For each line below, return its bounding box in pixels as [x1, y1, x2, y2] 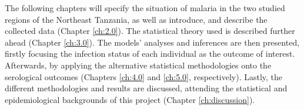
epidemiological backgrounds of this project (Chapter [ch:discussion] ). [5, 93, 255, 105]
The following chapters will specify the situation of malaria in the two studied [5, 2, 285, 13]
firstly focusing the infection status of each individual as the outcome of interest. [5, 47, 295, 60]
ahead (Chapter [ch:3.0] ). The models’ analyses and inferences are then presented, [5, 36, 300, 48]
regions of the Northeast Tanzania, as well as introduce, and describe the [5, 13, 268, 25]
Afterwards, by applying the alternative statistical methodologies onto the [5, 59, 272, 71]
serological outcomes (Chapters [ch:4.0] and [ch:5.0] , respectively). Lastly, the [5, 70, 283, 82]
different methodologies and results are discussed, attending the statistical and [5, 82, 288, 94]
